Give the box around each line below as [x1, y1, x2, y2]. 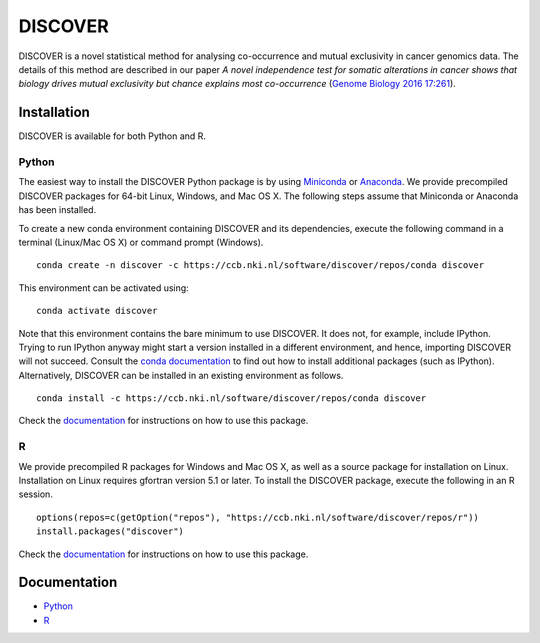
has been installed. [18, 204, 97, 216]
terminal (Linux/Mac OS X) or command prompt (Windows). [18, 236, 264, 248]
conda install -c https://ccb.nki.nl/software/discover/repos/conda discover [36, 393, 427, 404]
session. [18, 488, 54, 500]
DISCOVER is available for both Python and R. [18, 130, 207, 142]
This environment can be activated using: [18, 281, 189, 294]
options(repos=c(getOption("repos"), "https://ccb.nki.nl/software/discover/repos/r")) [36, 511, 480, 523]
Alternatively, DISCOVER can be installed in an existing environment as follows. [18, 369, 344, 381]
